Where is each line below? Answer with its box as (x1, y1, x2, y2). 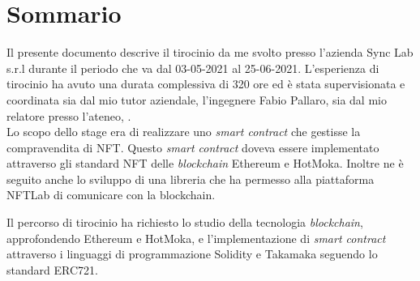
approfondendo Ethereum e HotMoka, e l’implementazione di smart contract (6, 229, 386, 246)
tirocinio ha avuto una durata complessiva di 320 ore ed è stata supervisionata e (6, 75, 405, 92)
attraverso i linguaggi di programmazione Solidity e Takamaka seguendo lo (6, 245, 378, 262)
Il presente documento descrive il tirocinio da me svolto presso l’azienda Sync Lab (6, 44, 414, 61)
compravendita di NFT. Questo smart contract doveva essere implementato (6, 138, 379, 155)
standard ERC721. (6, 261, 98, 278)
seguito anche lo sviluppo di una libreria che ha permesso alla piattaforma (6, 170, 375, 187)
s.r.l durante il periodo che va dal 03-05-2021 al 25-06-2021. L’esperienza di (6, 59, 379, 76)
